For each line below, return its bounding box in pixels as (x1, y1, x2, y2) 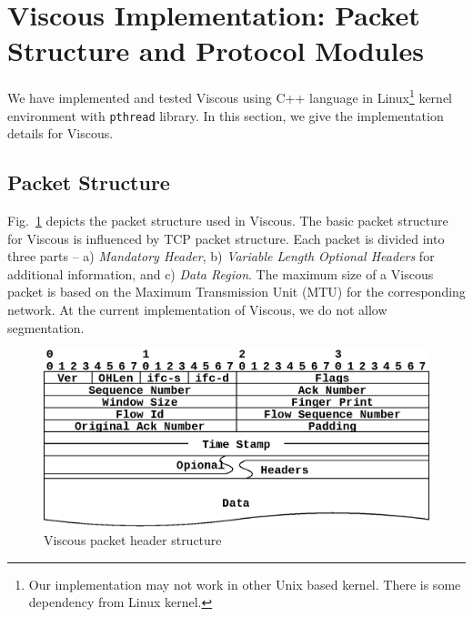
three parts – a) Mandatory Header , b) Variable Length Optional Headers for (7, 247, 435, 266)
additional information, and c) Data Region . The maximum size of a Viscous (7, 264, 434, 283)
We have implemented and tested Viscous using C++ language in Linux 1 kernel (7, 86, 452, 106)
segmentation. (7, 318, 85, 337)
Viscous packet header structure (44, 530, 222, 549)
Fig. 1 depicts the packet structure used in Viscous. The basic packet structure (7, 211, 448, 230)
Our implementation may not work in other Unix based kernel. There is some (28, 574, 461, 593)
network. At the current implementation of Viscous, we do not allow (7, 299, 387, 319)
